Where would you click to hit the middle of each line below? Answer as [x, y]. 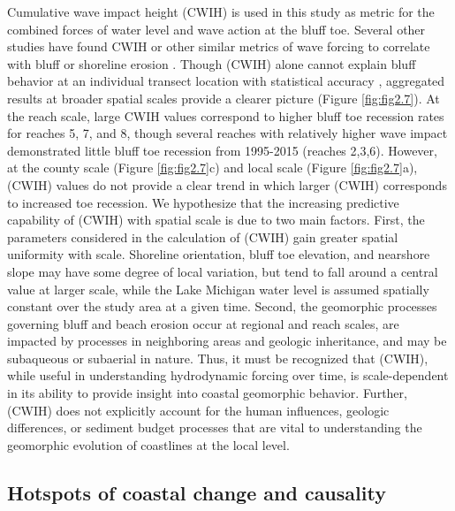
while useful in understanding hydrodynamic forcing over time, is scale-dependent [228, 375]
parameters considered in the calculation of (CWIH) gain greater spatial [203, 236]
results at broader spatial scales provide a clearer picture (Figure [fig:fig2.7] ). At [224, 98]
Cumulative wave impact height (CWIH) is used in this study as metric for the [221, 11]
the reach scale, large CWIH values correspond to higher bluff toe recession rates [226, 115]
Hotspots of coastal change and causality [197, 492]
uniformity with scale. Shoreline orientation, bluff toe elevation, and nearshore [219, 254]
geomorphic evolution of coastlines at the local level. [148, 444]
